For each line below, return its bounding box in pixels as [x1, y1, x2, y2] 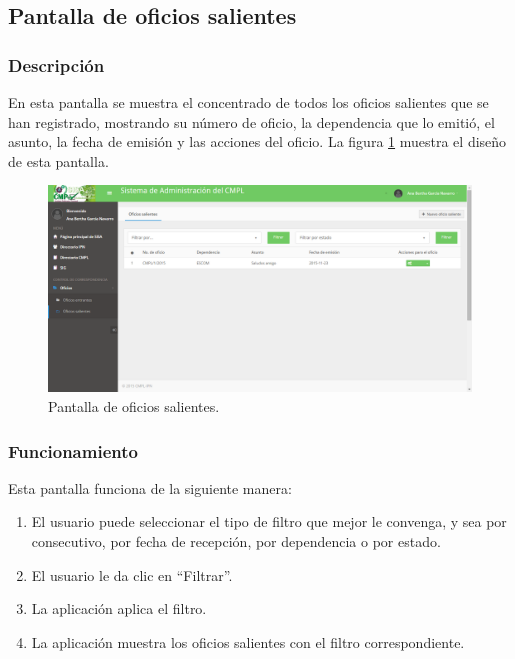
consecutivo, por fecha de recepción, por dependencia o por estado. [31, 531, 441, 551]
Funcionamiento [8, 438, 138, 463]
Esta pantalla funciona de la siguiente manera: [8, 477, 292, 498]
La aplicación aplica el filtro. [31, 598, 207, 619]
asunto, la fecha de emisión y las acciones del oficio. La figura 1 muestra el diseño [8, 131, 507, 152]
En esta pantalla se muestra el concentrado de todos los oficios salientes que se [8, 92, 489, 112]
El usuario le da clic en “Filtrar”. [31, 564, 233, 585]
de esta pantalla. [8, 150, 109, 171]
